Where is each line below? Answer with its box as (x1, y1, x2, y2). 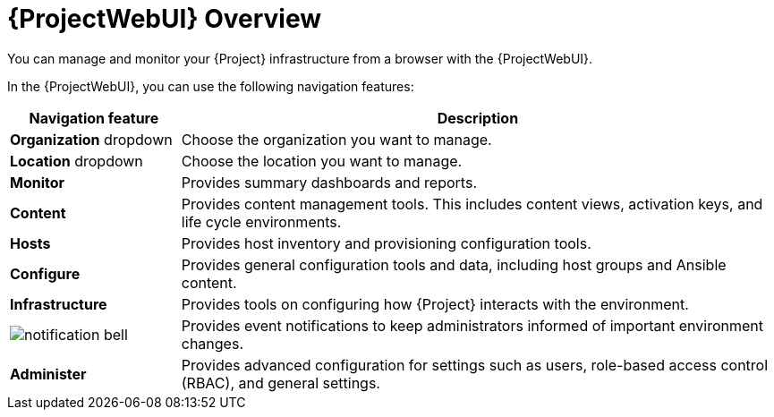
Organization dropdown (10, 130, 173, 149)
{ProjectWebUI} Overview (7, 4, 321, 34)
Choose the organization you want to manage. (181, 130, 492, 149)
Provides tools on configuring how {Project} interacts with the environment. (181, 294, 689, 313)
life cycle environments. (181, 212, 342, 231)
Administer (10, 364, 87, 383)
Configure (10, 264, 81, 283)
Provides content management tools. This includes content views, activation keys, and (181, 194, 763, 213)
